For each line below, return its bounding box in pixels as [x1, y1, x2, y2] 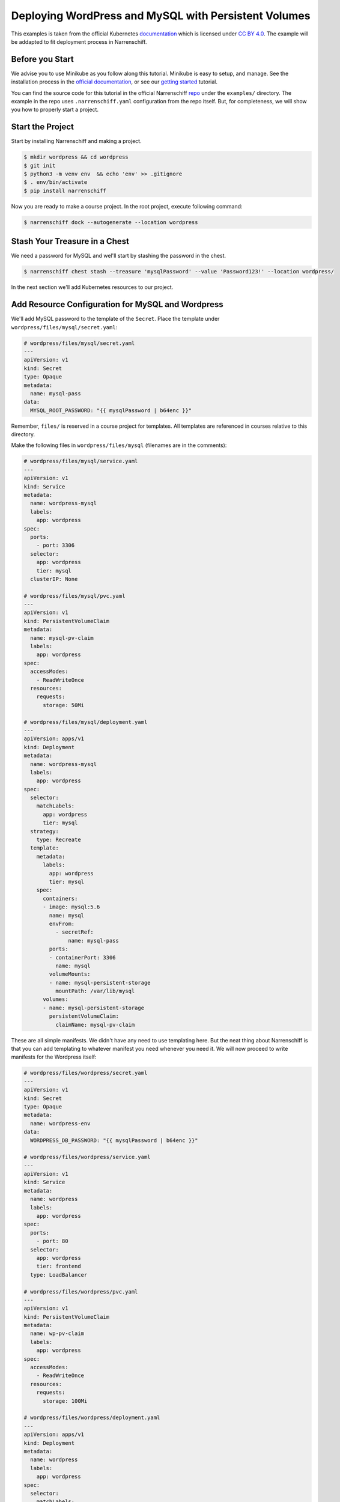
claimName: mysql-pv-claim [55, 1021, 135, 1028]
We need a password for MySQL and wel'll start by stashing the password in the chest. [11, 252, 226, 260]
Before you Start [11, 54, 74, 64]
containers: [43, 895, 78, 902]
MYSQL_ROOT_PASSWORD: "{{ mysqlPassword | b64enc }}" [30, 407, 192, 414]
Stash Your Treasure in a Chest [11, 236, 129, 246]
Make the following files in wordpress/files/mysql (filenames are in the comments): [11, 442, 227, 449]
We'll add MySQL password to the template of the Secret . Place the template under [11, 315, 220, 323]
